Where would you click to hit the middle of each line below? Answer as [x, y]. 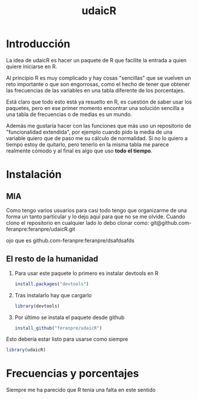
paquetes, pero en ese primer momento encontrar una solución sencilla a [95, 108]
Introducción [38, 44]
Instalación [34, 174]
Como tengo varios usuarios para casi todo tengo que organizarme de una [97, 210]
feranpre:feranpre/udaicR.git [41, 229]
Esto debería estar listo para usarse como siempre [67, 339]
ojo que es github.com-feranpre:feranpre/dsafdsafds [70, 240]
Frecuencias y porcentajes [73, 373]
